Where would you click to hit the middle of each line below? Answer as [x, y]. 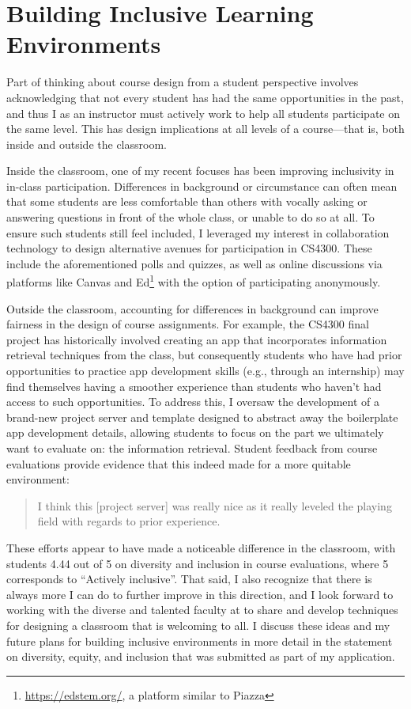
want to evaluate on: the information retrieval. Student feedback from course [192, 448]
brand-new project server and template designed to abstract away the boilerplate [202, 417]
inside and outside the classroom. [87, 144]
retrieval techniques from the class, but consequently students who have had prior [204, 355]
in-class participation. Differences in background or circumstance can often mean [202, 186]
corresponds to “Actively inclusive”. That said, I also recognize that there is [189, 579]
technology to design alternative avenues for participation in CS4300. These [189, 248]
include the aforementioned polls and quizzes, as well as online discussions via [194, 263]
